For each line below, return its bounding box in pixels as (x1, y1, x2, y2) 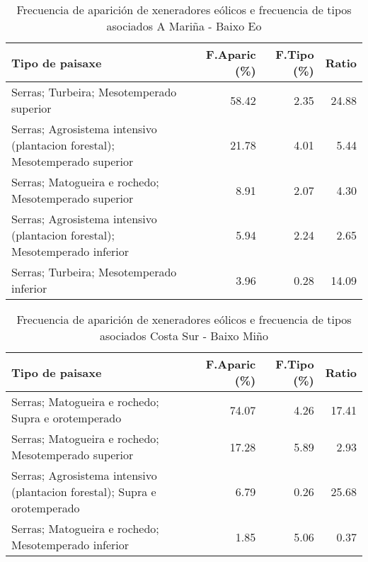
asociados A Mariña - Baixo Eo (106, 18, 262, 34)
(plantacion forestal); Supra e (11, 483, 156, 500)
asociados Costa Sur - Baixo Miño (100, 327, 268, 344)
